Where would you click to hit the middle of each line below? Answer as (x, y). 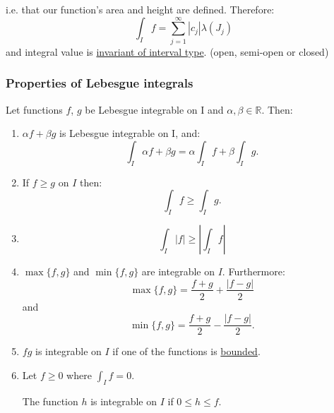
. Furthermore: (254, 271)
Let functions (34, 109)
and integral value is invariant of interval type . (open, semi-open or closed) (167, 51)
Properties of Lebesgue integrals (100, 83)
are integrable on (178, 271)
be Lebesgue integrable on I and (154, 109)
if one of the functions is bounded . (186, 351)
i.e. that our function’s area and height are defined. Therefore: (140, 9)
